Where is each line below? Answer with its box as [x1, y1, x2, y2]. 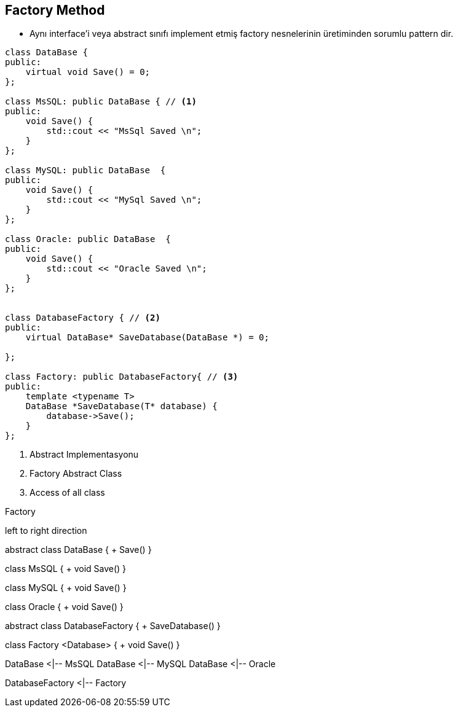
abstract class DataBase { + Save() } [5, 544, 152, 555]
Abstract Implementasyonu [30, 449, 139, 460]
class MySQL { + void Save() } [5, 582, 127, 593]
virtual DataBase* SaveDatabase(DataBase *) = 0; [25, 332, 269, 343]
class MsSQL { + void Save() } [5, 563, 127, 574]
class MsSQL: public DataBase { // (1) [5, 96, 197, 107]
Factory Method [5, 2, 105, 18]
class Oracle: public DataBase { [5, 234, 171, 245]
